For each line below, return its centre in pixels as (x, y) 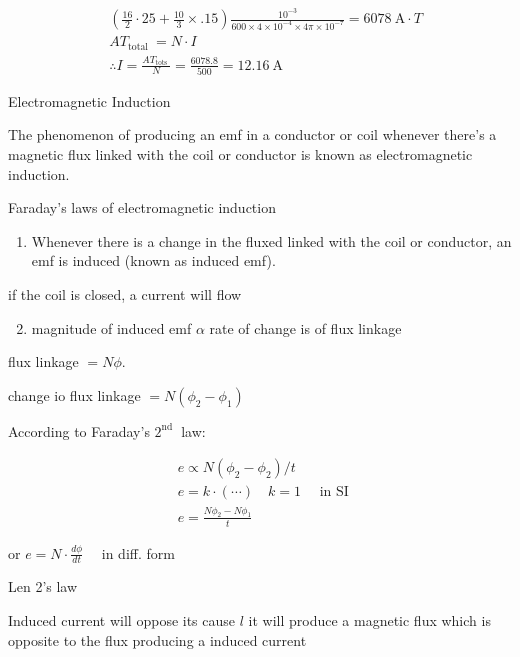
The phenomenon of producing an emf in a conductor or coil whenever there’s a (252, 134)
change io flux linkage (74, 394)
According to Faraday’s (79, 430)
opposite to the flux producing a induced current (157, 639)
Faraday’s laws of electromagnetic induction (142, 207)
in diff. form (138, 552)
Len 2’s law (43, 586)
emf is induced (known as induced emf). (153, 260)
